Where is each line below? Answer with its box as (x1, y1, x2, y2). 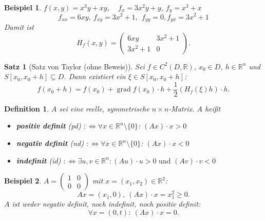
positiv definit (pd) (16, 120, 81, 131)
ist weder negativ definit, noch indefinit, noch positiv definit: (12, 198, 201, 209)
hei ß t (204, 103, 221, 114)
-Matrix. (168, 103, 195, 114)
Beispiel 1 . (4, 2, 42, 12)
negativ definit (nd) (16, 138, 84, 149)
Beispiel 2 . (4, 175, 42, 186)
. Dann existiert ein (64, 71, 126, 82)
